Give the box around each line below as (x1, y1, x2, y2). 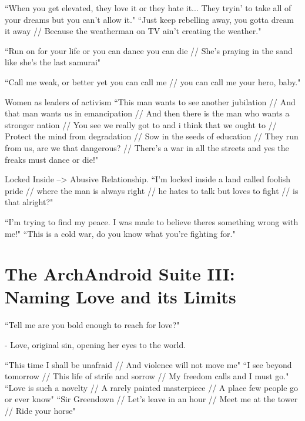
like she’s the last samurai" (5, 56, 101, 68)
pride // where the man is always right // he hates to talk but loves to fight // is (5, 184, 299, 196)
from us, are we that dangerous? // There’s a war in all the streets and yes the (5, 141, 289, 153)
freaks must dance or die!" (5, 153, 99, 165)
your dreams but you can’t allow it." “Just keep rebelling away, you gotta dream (5, 13, 294, 25)
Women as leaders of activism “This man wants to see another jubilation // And (5, 95, 296, 108)
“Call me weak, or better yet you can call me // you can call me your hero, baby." (5, 75, 301, 88)
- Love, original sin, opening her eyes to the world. (5, 339, 186, 350)
